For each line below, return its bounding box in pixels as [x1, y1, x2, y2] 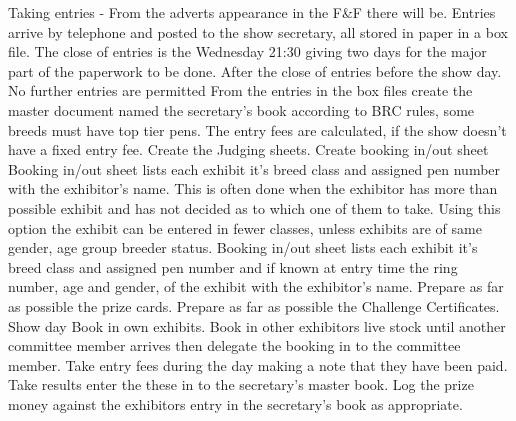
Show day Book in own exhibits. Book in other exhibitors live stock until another [8, 315, 506, 336]
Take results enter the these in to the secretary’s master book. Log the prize [8, 374, 474, 395]
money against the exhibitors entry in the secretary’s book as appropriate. [8, 393, 463, 414]
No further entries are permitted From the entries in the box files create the [8, 80, 473, 101]
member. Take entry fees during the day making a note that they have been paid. [8, 354, 508, 375]
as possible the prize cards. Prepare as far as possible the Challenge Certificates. [8, 295, 500, 316]
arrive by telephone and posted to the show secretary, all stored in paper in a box [8, 21, 508, 42]
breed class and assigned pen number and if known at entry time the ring [8, 256, 458, 277]
